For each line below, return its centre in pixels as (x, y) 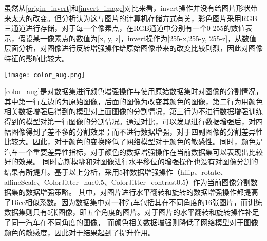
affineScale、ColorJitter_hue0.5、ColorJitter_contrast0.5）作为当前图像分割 (127, 182)
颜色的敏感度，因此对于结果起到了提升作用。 (80, 232)
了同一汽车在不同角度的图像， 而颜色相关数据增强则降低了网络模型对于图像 (131, 222)
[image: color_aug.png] (45, 75)
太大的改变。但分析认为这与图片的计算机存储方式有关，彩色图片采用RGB (134, 18)
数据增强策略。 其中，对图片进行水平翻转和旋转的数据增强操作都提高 (142, 192)
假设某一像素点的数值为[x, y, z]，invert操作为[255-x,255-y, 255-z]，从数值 (137, 38)
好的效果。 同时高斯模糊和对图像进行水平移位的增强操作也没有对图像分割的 (131, 162)
